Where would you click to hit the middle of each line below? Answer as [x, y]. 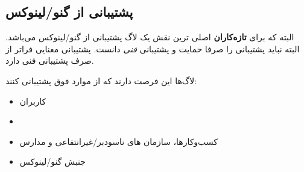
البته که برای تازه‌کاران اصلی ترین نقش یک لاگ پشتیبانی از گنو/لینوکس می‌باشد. [150, 37]
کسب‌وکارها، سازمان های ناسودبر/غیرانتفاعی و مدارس [119, 141]
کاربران [33, 101]
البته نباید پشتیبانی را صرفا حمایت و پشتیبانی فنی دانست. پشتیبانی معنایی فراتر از [153, 48]
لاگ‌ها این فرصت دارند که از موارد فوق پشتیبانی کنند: [101, 80]
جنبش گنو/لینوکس [52, 161]
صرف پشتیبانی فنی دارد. [50, 60]
